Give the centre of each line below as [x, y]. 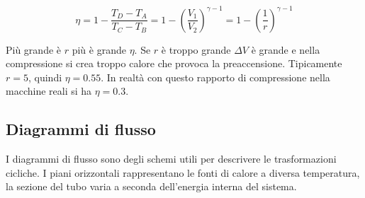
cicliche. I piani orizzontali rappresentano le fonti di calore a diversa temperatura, [183, 172]
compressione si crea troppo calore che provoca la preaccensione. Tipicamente [174, 63]
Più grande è [34, 49]
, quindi [45, 77]
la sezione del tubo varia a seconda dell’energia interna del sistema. [151, 186]
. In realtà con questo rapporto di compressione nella [215, 77]
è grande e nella [286, 49]
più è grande [99, 49]
